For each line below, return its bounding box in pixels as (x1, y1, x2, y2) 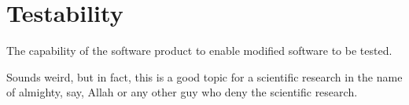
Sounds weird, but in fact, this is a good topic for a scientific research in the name (6, 68, 403, 85)
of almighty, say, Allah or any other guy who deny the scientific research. (6, 84, 358, 100)
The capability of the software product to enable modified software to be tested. (6, 42, 392, 59)
